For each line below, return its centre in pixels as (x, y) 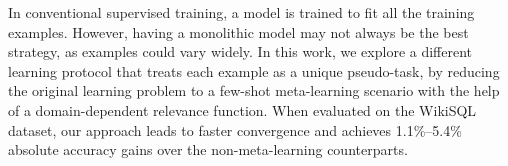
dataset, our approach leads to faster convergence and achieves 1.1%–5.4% (235, 129)
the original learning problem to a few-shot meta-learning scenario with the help (254, 90)
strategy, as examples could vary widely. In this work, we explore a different (240, 51)
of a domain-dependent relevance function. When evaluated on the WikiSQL (242, 109)
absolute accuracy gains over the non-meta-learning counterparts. (208, 149)
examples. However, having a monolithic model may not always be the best (238, 31)
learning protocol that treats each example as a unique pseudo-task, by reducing (254, 70)
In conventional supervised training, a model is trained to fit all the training (241, 12)
